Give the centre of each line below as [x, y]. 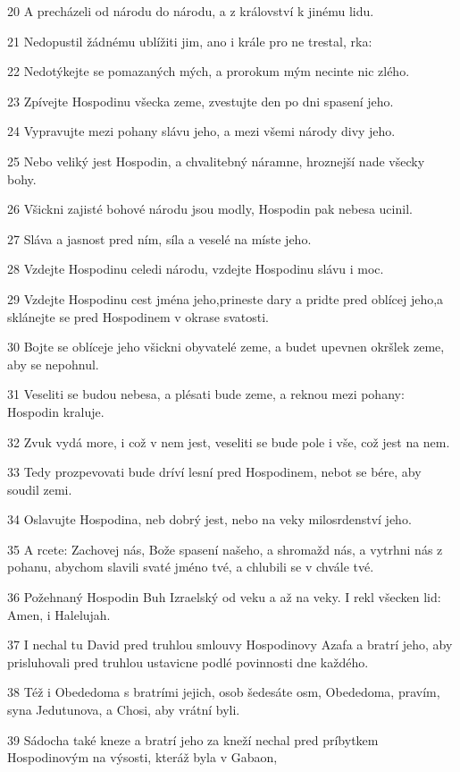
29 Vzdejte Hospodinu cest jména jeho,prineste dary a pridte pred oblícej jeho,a [226, 298]
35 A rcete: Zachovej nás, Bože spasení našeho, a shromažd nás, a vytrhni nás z [225, 549]
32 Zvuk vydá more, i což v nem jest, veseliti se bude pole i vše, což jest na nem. [229, 441]
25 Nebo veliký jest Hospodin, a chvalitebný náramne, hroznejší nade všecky [216, 161]
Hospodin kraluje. [56, 411]
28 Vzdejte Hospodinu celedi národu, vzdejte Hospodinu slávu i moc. [196, 269]
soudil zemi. [40, 489]
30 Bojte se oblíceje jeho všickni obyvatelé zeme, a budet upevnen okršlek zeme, [226, 347]
